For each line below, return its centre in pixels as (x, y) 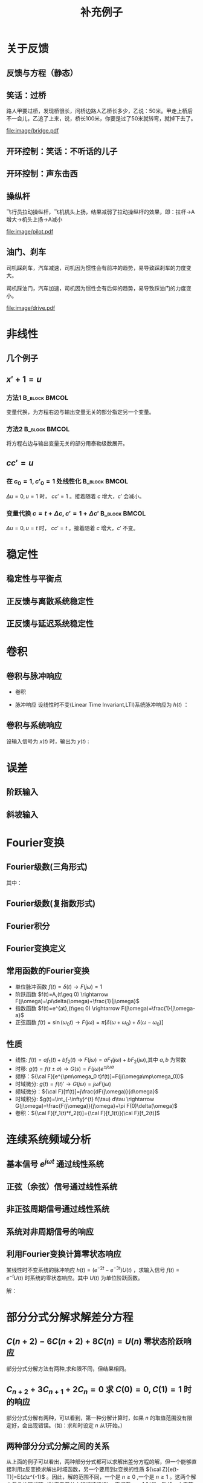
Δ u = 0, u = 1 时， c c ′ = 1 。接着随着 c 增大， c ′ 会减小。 (76, 496)
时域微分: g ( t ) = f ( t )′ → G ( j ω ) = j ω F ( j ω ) (63, 1084)
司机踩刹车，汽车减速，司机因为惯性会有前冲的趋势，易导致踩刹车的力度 (96, 267)
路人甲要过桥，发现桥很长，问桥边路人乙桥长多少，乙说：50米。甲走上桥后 (100, 111)
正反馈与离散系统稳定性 (50, 601)
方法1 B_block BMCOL (37, 398)
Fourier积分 (28, 926)
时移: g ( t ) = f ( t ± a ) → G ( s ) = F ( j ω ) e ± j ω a (64, 1068)
